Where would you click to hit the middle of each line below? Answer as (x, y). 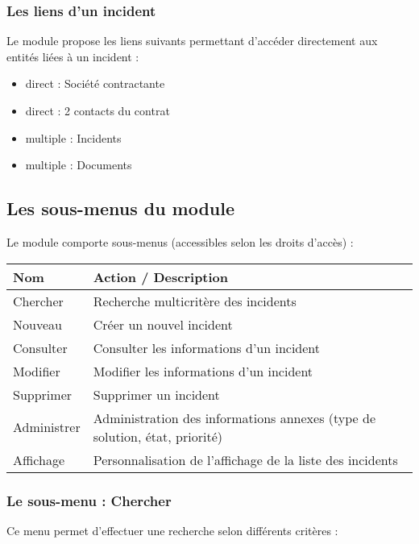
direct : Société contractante (95, 83)
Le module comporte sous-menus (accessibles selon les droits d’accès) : (180, 241)
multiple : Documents (79, 165)
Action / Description (161, 276)
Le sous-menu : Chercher (89, 500)
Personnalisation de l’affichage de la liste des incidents (245, 459)
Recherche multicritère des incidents (195, 301)
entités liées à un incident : (73, 56)
